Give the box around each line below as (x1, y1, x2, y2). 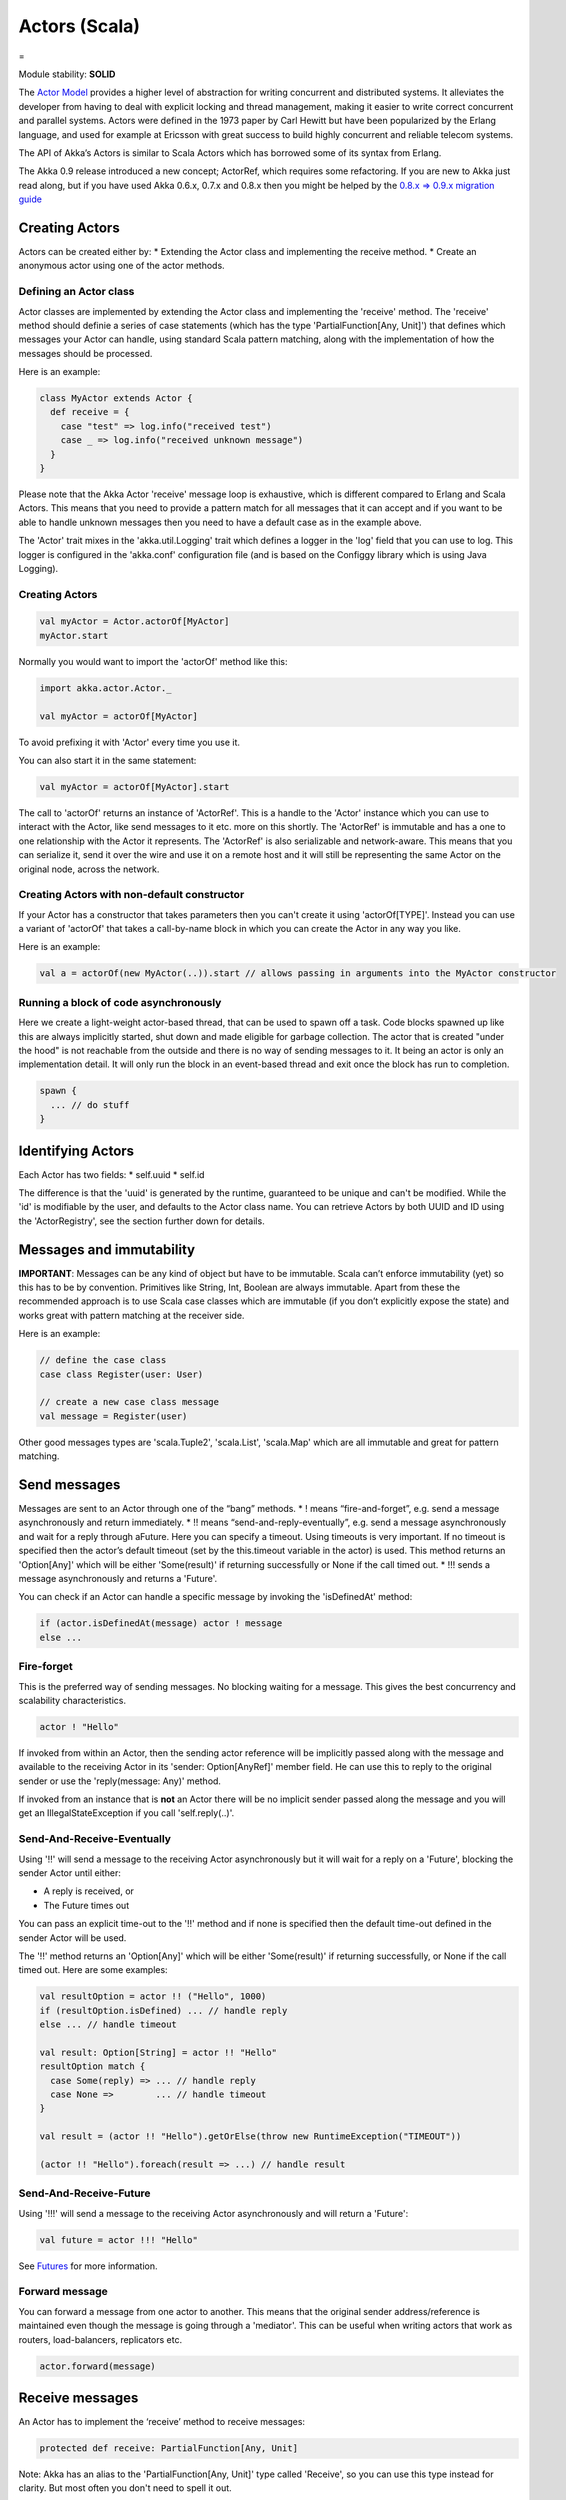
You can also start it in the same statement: (18, 755, 197, 766)
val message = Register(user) (39, 1410, 188, 1422)
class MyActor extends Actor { (39, 393, 194, 404)
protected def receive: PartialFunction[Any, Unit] (39, 2443, 299, 2454)
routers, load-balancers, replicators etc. (18, 2333, 183, 2345)
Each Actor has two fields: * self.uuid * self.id (18, 1168, 205, 1180)
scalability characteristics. (18, 1694, 127, 1706)
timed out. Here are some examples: (18, 1964, 169, 1976)
